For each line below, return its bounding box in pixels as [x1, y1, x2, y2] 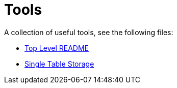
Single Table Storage [24, 59, 94, 68]
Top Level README [24, 43, 89, 52]
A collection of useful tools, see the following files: [4, 27, 173, 37]
